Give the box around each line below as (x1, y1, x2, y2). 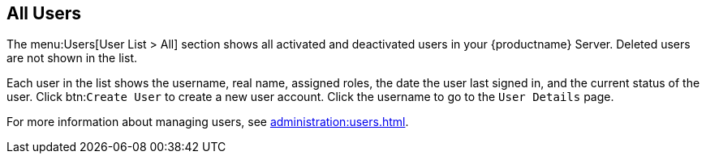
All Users (6, 3, 81, 23)
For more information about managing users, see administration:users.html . (6, 115, 409, 129)
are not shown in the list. (6, 51, 137, 65)
